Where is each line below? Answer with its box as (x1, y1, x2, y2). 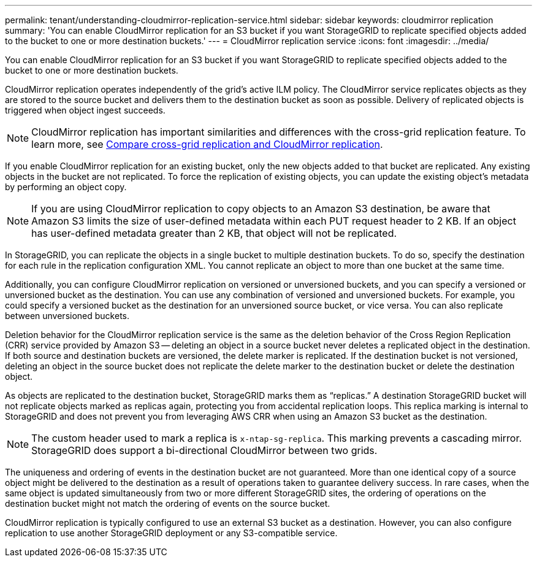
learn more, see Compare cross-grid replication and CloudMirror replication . (31, 138, 383, 150)
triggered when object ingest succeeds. (5, 105, 166, 115)
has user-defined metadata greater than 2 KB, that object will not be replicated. (31, 227, 397, 239)
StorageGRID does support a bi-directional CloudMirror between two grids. (31, 444, 378, 456)
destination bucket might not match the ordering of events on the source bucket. (5, 498, 330, 509)
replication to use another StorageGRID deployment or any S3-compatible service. (5, 528, 338, 538)
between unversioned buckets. (5, 310, 129, 321)
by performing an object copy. (5, 182, 127, 192)
